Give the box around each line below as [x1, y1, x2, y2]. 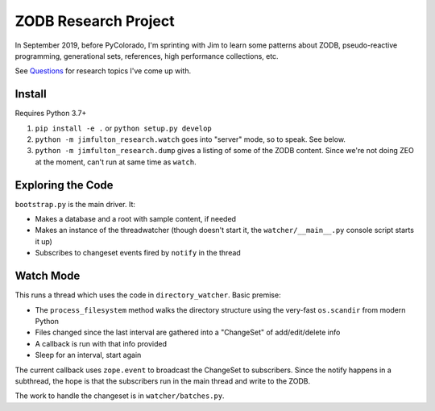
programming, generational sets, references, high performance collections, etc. [14, 51, 279, 60]
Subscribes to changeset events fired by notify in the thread [35, 248, 241, 258]
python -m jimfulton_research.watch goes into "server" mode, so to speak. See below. [35, 135, 346, 144]
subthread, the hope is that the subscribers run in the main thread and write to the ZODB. [14, 376, 310, 386]
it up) [35, 236, 52, 246]
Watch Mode [14, 269, 81, 283]
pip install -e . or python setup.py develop [35, 123, 213, 133]
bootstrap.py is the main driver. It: [14, 199, 136, 209]
